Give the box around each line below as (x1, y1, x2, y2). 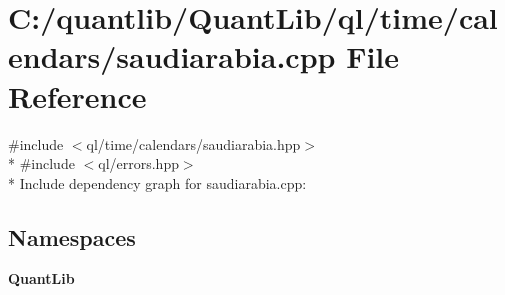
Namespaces (8, 221, 136, 252)
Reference (8, 75, 147, 116)
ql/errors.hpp (98, 153, 179, 174)
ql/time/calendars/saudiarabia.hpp (86, 133, 301, 154)
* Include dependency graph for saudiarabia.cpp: (8, 172, 307, 193)
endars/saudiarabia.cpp (8, 36, 336, 77)
